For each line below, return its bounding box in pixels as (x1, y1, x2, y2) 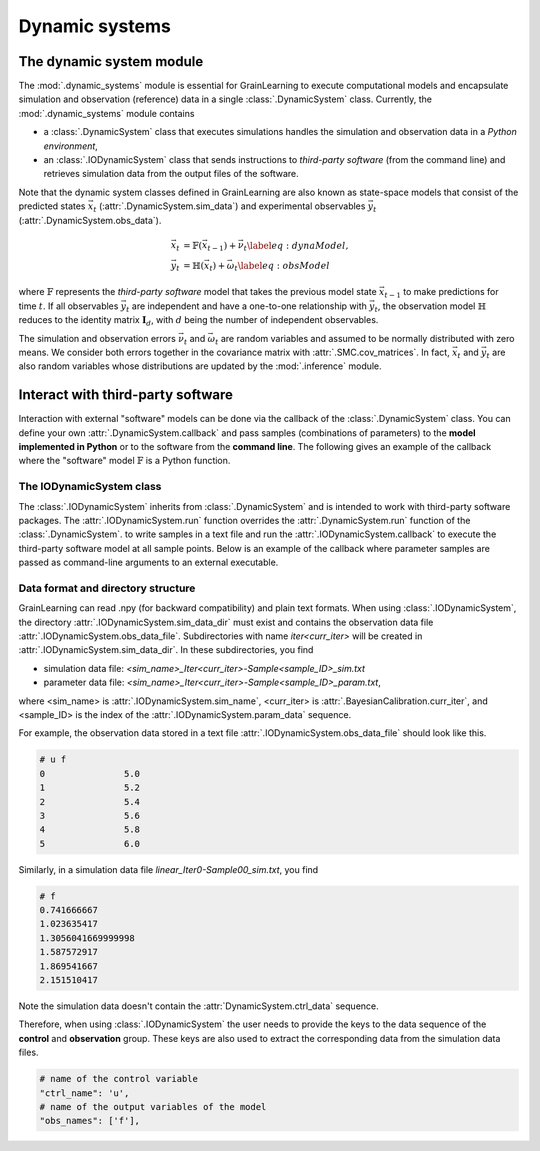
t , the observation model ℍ (374, 300, 487, 314)
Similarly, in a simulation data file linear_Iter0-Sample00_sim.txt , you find (18, 863, 319, 875)
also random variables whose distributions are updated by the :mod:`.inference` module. (18, 360, 382, 372)
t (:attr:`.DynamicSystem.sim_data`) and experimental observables (93, 200, 366, 214)
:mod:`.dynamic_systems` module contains (18, 107, 195, 119)
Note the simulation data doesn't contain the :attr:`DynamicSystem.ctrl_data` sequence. (18, 1000, 379, 1012)
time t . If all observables (18, 300, 119, 312)
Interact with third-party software (18, 386, 234, 404)
